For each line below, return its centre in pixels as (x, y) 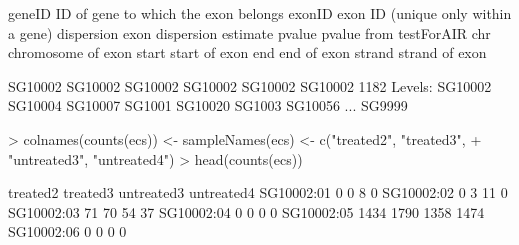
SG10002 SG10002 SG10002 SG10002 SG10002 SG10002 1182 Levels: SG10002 (250, 85)
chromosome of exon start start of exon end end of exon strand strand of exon (247, 52)
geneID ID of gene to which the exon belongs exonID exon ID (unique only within (260, 13)
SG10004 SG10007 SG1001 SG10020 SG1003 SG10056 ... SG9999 (208, 105)
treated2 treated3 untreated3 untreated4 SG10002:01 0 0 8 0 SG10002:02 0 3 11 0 (258, 192)
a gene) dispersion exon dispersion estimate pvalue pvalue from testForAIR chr (249, 32)
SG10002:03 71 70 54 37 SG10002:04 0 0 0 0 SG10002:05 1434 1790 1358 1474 (246, 211)
